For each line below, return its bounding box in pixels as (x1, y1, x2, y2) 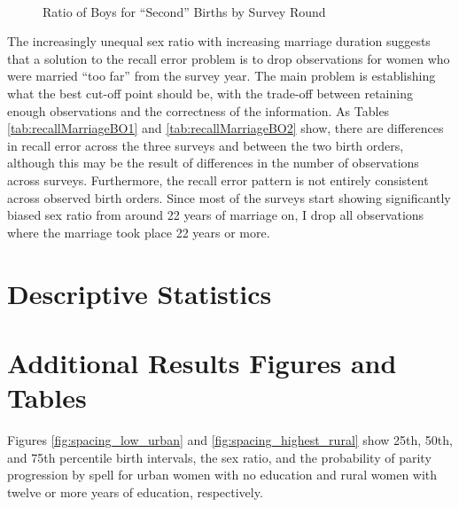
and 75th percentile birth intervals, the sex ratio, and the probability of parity (7, 448, 432, 466)
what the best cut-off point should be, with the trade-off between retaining (7, 83, 413, 102)
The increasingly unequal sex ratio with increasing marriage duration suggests (7, 32, 431, 51)
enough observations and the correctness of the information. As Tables (7, 101, 390, 120)
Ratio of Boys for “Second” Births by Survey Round (43, 2, 326, 20)
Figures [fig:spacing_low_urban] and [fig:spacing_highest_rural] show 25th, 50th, (7, 431, 453, 448)
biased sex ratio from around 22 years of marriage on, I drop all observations (7, 206, 424, 224)
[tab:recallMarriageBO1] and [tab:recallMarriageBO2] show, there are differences (7, 119, 444, 137)
